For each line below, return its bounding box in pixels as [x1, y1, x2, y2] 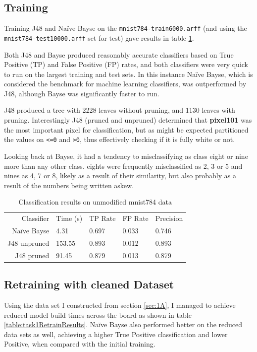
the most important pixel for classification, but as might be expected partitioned [4, 124, 249, 135]
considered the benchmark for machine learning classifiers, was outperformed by [4, 78, 247, 89]
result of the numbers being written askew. [4, 180, 134, 190]
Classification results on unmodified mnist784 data [18, 197, 172, 207]
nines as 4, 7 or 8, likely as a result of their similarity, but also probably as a [4, 170, 236, 181]
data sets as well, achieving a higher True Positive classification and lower [4, 329, 228, 339]
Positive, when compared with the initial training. [4, 339, 155, 349]
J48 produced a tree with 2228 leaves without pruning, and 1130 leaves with [4, 105, 235, 115]
